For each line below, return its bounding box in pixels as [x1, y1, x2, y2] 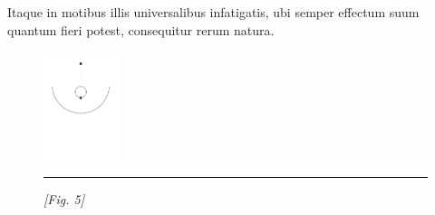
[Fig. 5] [43, 189, 84, 208]
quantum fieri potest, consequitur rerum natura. [7, 20, 275, 39]
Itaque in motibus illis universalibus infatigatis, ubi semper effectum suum [7, 3, 420, 21]
